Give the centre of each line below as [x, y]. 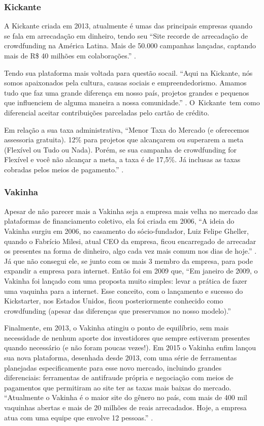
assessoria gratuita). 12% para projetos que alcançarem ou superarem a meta [124, 140]
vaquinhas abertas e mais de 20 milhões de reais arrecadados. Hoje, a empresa [125, 407]
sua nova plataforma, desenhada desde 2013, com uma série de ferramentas [121, 358]
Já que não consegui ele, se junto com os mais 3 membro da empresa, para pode [128, 261]
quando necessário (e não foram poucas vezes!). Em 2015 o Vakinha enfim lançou [130, 347]
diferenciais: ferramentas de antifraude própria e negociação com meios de [119, 377]
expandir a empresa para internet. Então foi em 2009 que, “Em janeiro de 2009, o [131, 271]
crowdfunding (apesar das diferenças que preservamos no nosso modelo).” [118, 310]
